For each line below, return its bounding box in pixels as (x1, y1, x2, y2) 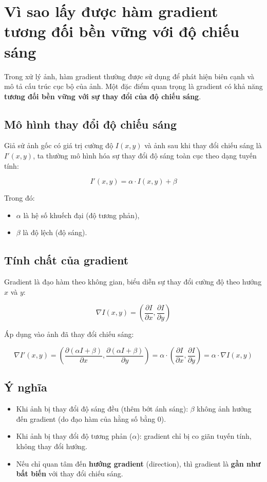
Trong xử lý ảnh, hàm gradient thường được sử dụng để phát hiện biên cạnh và (4, 70, 255, 81)
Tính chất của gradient (4, 252, 129, 268)
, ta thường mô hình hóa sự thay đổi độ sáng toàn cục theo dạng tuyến (33, 150, 257, 161)
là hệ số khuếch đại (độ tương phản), (23, 209, 140, 220)
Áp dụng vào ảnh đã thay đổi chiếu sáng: (4, 329, 134, 340)
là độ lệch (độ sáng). (23, 227, 87, 238)
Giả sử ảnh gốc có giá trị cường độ (4, 140, 113, 151)
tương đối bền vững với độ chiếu (4, 21, 239, 42)
